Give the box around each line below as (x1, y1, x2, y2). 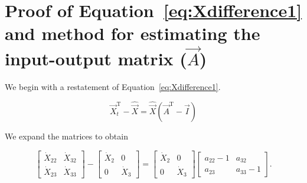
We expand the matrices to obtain (5, 130, 128, 142)
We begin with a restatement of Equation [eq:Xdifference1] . (5, 80, 221, 92)
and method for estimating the (5, 21, 260, 45)
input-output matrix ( (5, 46, 187, 71)
